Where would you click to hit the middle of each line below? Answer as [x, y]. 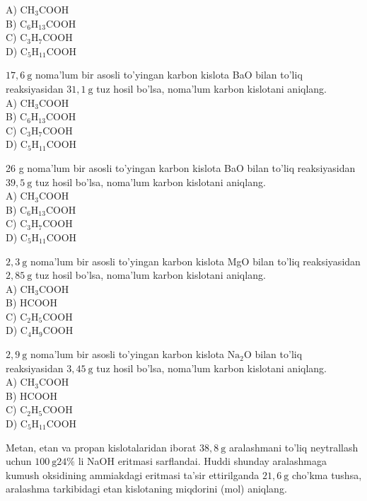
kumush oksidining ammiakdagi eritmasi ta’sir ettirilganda [133, 474]
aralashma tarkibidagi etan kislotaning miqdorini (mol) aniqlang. [146, 489]
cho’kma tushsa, [327, 474]
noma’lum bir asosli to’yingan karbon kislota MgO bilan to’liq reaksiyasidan [195, 261]
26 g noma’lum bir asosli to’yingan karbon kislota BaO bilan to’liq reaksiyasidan [181, 167]
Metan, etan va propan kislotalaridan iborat [101, 447]
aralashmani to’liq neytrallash [294, 447]
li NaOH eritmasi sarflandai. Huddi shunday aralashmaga [202, 461]
